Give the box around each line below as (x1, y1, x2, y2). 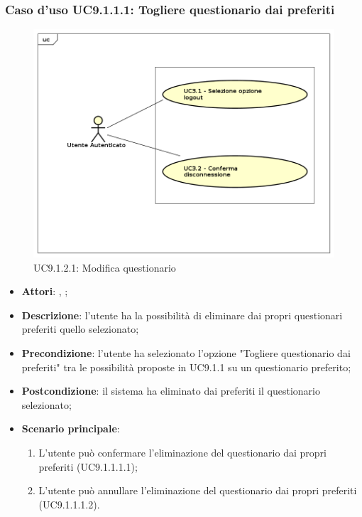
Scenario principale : (21, 421, 120, 436)
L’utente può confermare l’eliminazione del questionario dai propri (38, 445, 327, 460)
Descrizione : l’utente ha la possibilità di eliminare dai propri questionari (21, 307, 343, 322)
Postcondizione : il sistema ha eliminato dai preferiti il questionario (21, 383, 320, 398)
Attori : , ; (21, 284, 68, 299)
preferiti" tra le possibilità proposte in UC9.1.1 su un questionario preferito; (21, 359, 351, 374)
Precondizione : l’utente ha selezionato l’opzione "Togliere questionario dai (21, 346, 351, 361)
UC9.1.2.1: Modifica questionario (33, 260, 176, 275)
